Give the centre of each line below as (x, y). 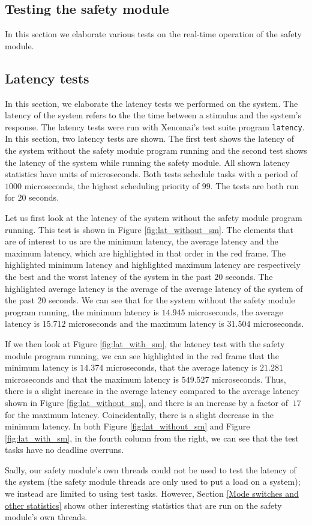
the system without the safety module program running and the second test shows (156, 150)
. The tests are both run (255, 185)
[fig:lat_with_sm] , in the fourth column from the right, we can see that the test (152, 438)
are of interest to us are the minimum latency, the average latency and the (142, 241)
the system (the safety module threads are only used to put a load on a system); (153, 481)
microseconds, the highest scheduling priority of (112, 185)
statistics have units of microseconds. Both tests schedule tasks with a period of (151, 174)
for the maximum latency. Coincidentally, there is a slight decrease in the (139, 414)
